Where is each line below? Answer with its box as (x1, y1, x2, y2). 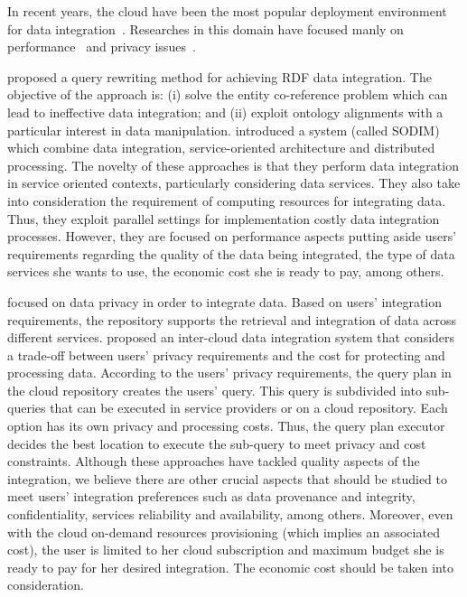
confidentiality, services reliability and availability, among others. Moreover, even (7, 505, 453, 524)
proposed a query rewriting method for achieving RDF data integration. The (7, 67, 432, 86)
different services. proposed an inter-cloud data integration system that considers (7, 328, 455, 347)
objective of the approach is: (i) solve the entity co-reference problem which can (7, 85, 448, 104)
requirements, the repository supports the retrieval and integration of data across (7, 310, 457, 329)
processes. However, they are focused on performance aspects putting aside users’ (7, 227, 457, 246)
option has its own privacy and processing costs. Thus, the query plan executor (7, 416, 445, 435)
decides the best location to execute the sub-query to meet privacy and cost (7, 434, 426, 452)
